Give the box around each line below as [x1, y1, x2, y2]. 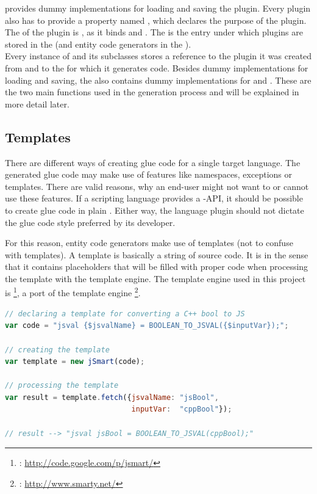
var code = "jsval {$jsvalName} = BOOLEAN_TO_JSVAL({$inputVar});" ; [5, 321, 289, 330]
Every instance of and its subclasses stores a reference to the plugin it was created [5, 49, 312, 62]
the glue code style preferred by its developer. [5, 216, 176, 228]
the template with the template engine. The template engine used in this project [5, 272, 306, 285]
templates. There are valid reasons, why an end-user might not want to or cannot [5, 180, 309, 192]
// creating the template [5, 345, 110, 354]
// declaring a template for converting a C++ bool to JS [5, 309, 245, 318]
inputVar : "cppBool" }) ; [131, 405, 232, 414]
